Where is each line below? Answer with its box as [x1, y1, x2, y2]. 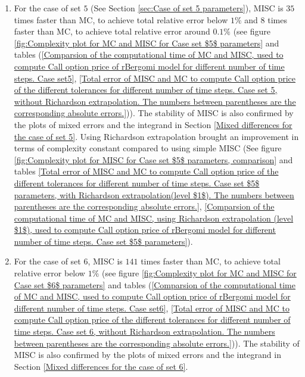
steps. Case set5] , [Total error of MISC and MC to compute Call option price [14, 71, 295, 84]
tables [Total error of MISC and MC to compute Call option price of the [14, 165, 279, 177]
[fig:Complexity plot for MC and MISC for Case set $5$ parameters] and [14, 36, 279, 49]
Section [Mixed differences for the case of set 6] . [14, 360, 188, 372]
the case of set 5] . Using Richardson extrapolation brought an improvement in [14, 130, 299, 142]
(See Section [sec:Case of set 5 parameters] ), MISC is [91, 2, 284, 14]
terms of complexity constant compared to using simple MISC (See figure [14, 142, 282, 154]
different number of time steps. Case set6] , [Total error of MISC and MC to [14, 301, 290, 314]
